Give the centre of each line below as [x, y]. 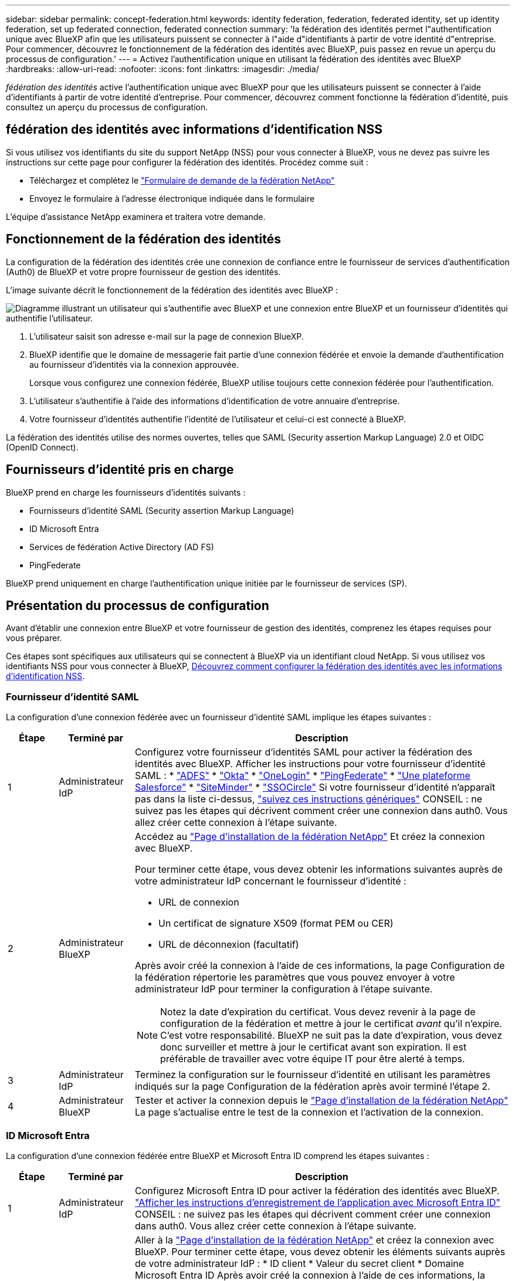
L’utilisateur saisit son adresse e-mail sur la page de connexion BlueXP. [167, 336]
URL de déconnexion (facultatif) [228, 945]
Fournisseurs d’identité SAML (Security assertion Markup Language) [162, 510]
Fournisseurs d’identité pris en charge [120, 470]
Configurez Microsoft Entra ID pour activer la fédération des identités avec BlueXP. [317, 1190]
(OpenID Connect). [42, 447]
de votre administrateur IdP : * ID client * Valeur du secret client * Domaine [299, 1263]
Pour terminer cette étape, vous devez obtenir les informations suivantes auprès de [319, 870]
